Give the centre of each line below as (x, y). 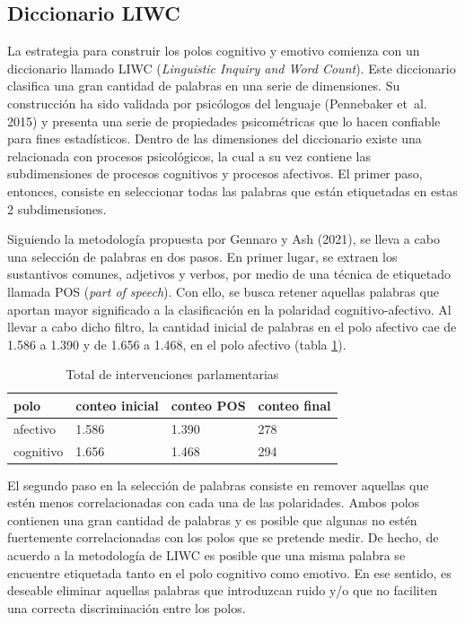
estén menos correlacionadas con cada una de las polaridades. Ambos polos (214, 502)
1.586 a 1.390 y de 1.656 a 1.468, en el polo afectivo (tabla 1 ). (177, 344)
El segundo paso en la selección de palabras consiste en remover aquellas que (218, 485)
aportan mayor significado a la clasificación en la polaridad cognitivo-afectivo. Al (229, 309)
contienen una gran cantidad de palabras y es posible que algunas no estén (212, 519)
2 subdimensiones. (57, 208)
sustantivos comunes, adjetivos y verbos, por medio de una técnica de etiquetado (229, 274)
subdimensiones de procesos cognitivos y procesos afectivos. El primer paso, (215, 173)
